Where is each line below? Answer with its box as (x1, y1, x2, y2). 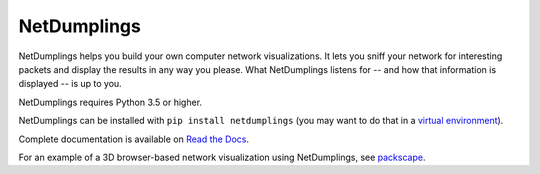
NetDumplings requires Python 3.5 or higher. (18, 96, 203, 108)
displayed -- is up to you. (18, 78, 122, 90)
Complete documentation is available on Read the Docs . (18, 133, 250, 145)
